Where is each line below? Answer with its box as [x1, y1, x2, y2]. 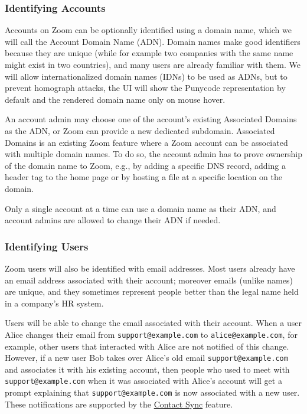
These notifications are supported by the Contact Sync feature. [5, 397, 233, 410]
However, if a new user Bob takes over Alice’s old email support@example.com [5, 351, 288, 364]
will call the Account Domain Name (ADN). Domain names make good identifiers [5, 35, 301, 47]
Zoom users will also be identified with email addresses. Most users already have [5, 262, 295, 274]
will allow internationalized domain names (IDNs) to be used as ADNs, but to [5, 70, 288, 82]
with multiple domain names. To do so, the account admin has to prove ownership [5, 148, 302, 160]
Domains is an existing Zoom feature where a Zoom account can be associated [5, 136, 288, 148]
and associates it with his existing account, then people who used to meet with [5, 363, 290, 375]
